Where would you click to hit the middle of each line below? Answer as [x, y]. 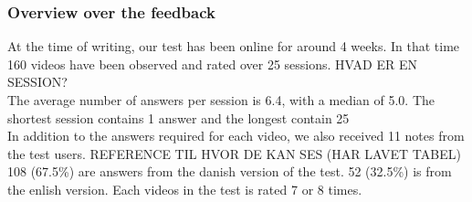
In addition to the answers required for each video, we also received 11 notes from [236, 136]
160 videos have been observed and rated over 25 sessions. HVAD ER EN [212, 64]
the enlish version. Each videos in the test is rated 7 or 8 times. [185, 189]
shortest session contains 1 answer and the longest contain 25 [178, 117]
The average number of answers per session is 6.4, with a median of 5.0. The [221, 100]
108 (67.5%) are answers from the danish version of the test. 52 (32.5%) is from [230, 171]
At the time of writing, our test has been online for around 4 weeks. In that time [234, 46]
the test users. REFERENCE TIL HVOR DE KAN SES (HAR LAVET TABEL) [234, 153]
